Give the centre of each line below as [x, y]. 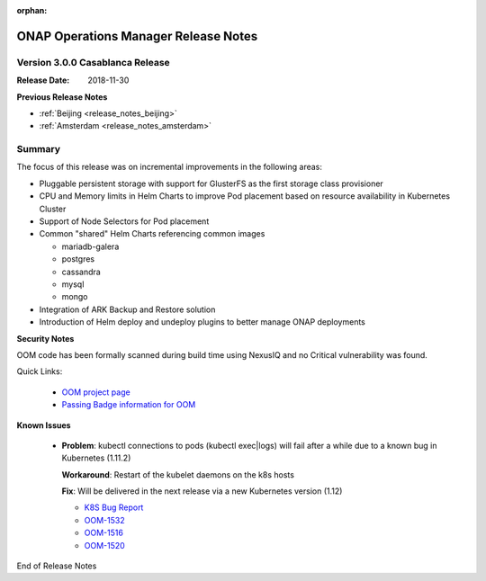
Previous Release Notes [62, 97]
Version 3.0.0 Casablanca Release [93, 62]
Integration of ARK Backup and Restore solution [127, 309]
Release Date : [43, 80]
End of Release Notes [57, 566]
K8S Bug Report [114, 507]
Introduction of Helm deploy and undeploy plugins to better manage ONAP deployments [202, 322]
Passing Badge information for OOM [129, 405]
